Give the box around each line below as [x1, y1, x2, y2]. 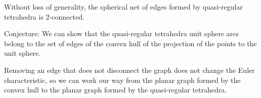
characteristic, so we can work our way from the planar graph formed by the [4, 74, 241, 85]
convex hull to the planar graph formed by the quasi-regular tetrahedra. [4, 84, 227, 95]
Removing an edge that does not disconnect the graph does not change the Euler [4, 64, 255, 75]
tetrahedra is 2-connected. [4, 11, 84, 22]
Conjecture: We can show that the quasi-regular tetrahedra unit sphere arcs [4, 28, 239, 39]
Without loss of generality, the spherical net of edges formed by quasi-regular [4, 2, 243, 12]
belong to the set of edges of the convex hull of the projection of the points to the [4, 38, 257, 48]
